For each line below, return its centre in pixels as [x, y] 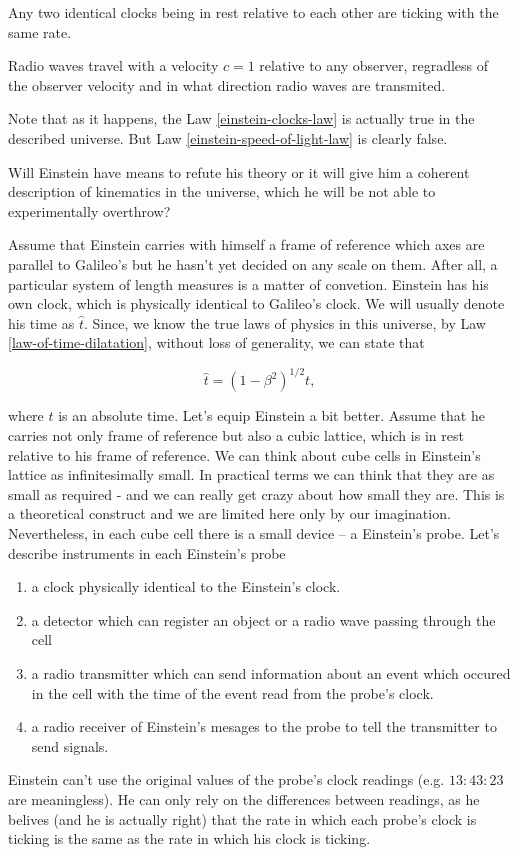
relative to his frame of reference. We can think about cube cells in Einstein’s [244, 454]
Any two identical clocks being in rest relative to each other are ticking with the [253, 12]
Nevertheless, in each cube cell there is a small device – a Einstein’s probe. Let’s [254, 532]
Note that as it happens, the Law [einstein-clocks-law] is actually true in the [241, 118]
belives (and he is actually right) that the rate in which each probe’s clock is [242, 818]
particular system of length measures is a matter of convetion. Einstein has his [248, 283]
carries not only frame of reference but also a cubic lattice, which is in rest [236, 435]
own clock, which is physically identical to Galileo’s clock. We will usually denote [256, 303]
